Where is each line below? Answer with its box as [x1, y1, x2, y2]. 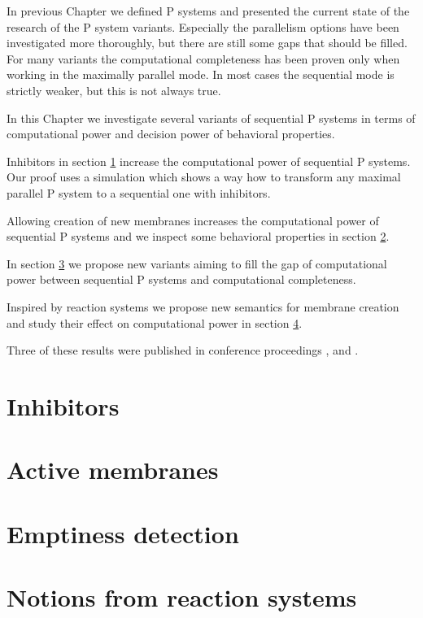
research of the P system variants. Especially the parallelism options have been [7, 18, 399, 35]
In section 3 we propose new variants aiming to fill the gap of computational [7, 255, 387, 272]
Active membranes [7, 453, 219, 486]
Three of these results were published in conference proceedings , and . [7, 342, 359, 359]
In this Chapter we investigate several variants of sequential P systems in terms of [7, 109, 416, 126]
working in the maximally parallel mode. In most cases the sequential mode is [7, 66, 395, 83]
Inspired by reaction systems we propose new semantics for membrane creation [7, 298, 399, 315]
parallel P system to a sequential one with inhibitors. [7, 184, 271, 201]
